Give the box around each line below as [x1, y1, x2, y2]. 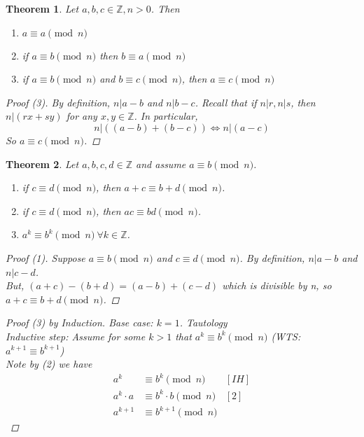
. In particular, [134, 109, 198, 123]
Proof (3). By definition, [6, 95, 111, 109]
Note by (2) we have [6, 356, 92, 371]
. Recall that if [195, 95, 257, 109]
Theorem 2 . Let [6, 156, 79, 171]
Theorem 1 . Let [6, 1, 79, 15]
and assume [136, 156, 186, 171]
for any [66, 109, 97, 123]
